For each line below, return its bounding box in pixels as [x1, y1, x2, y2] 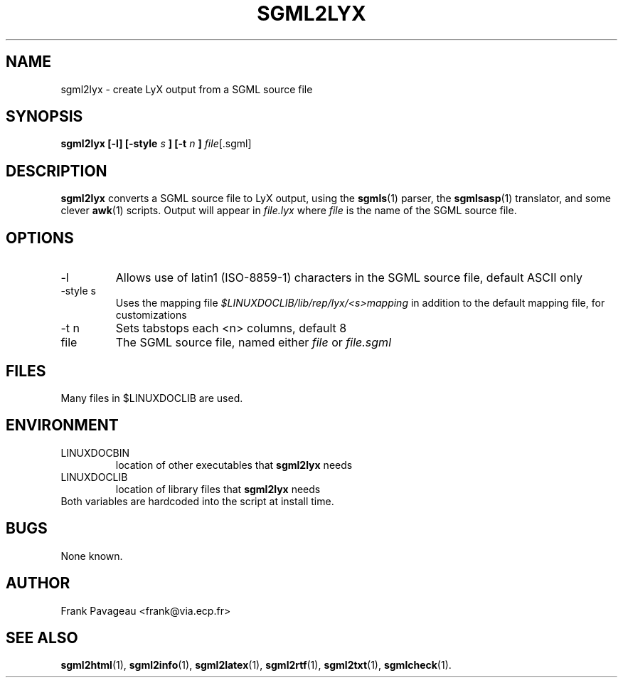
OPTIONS [6, 228, 74, 247]
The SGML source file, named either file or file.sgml [115, 335, 392, 350]
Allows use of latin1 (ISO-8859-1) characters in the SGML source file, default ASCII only [115, 270, 583, 285]
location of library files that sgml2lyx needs [115, 482, 321, 495]
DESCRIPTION [6, 162, 107, 180]
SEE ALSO [6, 628, 78, 647]
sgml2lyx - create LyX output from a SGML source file [60, 83, 313, 95]
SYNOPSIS [6, 107, 83, 126]
